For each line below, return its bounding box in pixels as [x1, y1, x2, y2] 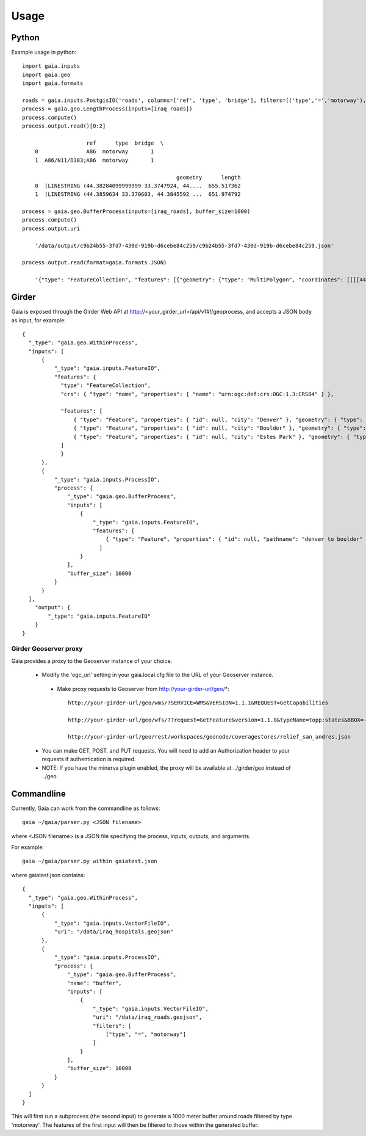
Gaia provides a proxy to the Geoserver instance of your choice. [11, 657, 173, 665]
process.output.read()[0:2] [22, 123, 106, 129]
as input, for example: [11, 316, 66, 324]
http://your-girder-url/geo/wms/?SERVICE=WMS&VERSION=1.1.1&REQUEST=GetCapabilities [68, 699, 329, 706]
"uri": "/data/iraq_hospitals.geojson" [54, 928, 174, 935]
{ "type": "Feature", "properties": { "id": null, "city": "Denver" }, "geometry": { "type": [73, 416, 363, 423]
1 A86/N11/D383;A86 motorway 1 [34, 156, 154, 164]
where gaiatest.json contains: [11, 871, 85, 878]
